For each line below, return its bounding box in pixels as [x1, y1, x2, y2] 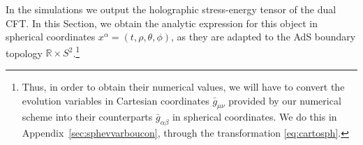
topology [6, 45, 43, 60]
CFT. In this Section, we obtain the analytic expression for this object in [6, 15, 318, 30]
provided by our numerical [228, 93, 341, 107]
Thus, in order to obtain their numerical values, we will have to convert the [22, 79, 345, 94]
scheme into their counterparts [22, 109, 153, 124]
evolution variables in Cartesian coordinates [22, 93, 209, 107]
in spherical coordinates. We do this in [172, 109, 337, 124]
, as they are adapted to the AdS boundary [171, 29, 356, 44]
